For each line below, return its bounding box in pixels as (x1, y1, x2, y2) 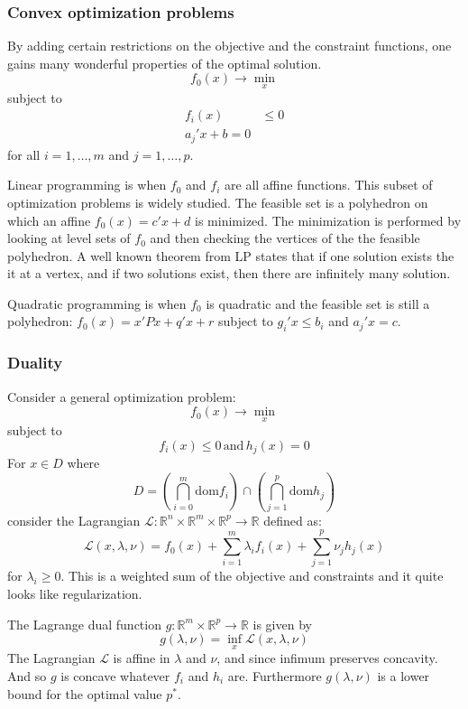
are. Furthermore (227, 666, 322, 685)
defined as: (263, 510, 322, 529)
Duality (7, 351, 63, 374)
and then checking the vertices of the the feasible (150, 229, 420, 247)
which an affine (7, 210, 91, 229)
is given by (252, 614, 312, 633)
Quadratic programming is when (7, 294, 187, 313)
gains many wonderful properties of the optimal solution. (7, 53, 322, 72)
